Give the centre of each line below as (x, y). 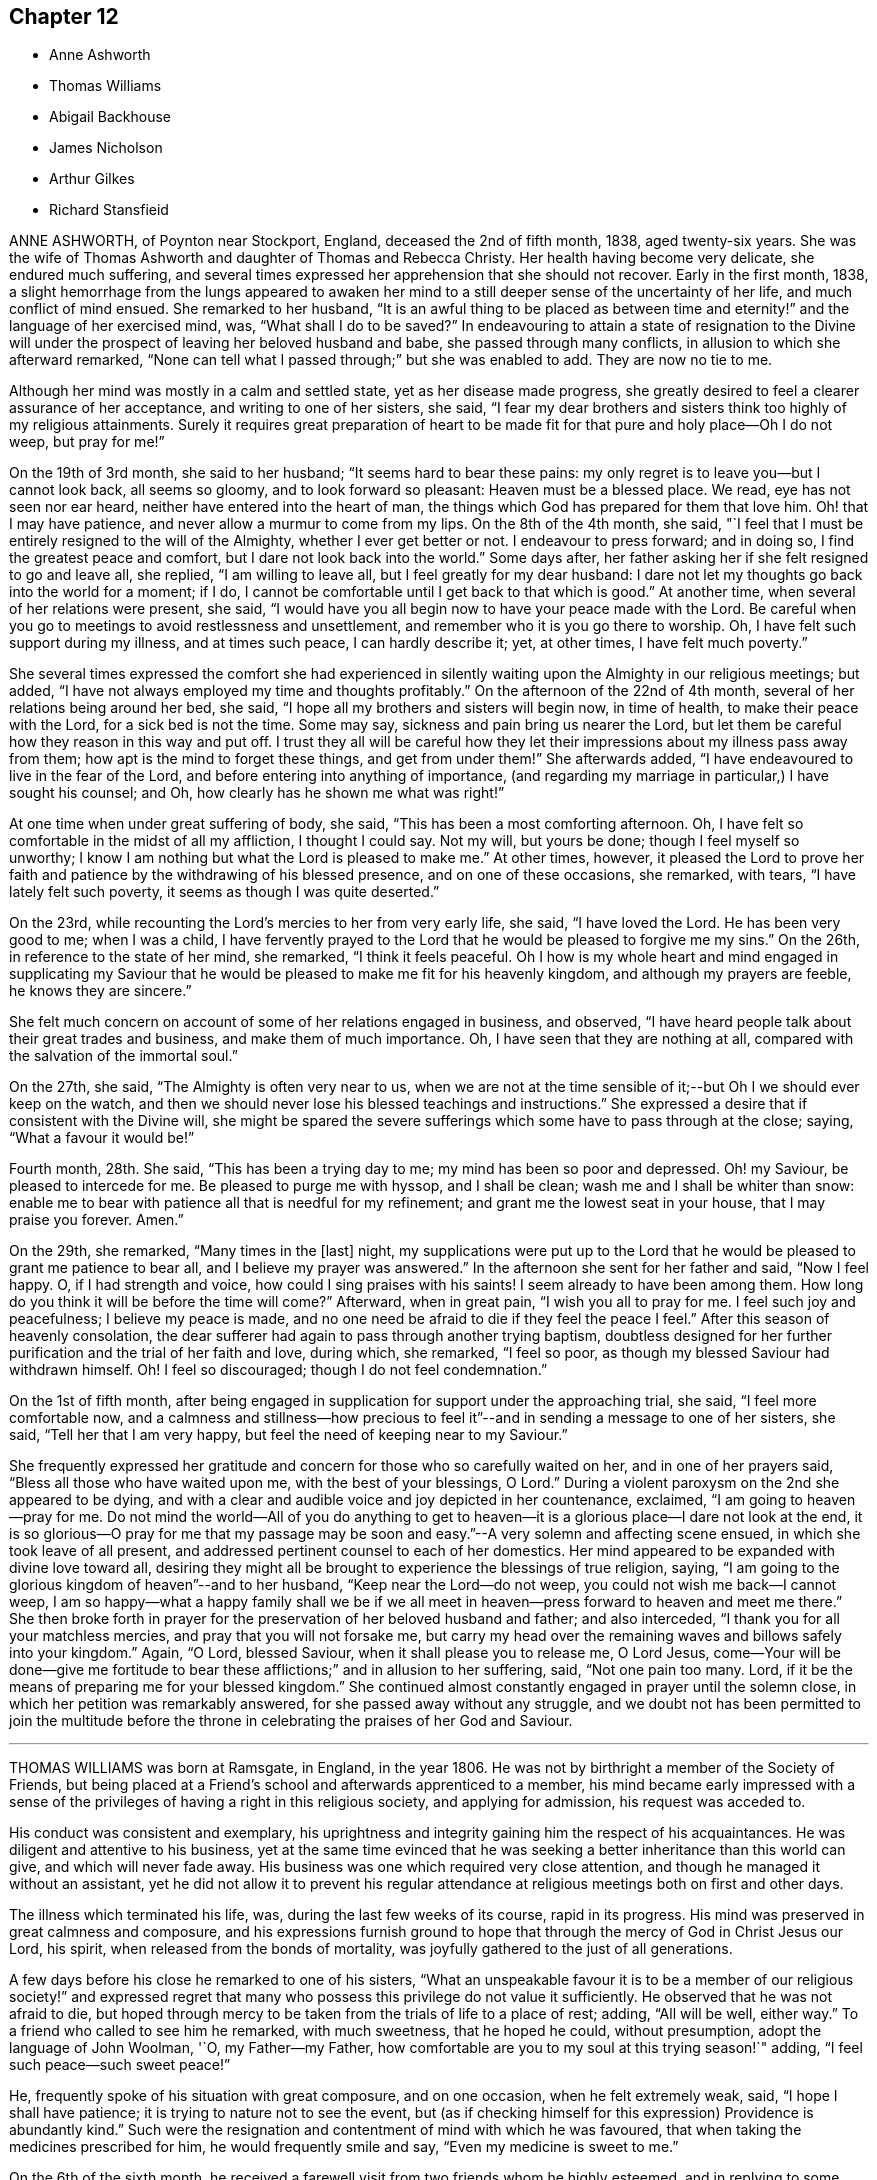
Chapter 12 (64, 16)
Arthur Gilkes (92, 179)
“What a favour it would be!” (102, 1138)
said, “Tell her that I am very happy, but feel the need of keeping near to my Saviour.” (288, 1435)
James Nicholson (106, 148)
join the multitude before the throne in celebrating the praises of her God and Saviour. (291, 1721)
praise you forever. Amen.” (96, 1220)
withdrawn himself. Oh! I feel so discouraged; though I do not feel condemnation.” (278, 1370)
